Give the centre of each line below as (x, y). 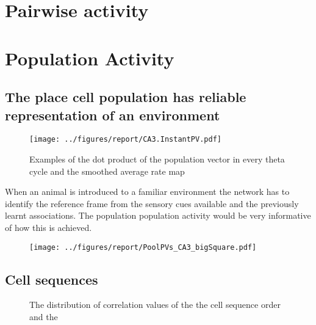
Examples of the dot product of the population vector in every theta (157, 159)
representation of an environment (113, 115)
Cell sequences (52, 279)
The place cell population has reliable (126, 97)
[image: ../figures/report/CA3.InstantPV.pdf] (125, 140)
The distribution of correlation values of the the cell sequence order (155, 305)
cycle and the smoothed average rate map (107, 171)
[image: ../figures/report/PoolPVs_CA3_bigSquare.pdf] (143, 247)
